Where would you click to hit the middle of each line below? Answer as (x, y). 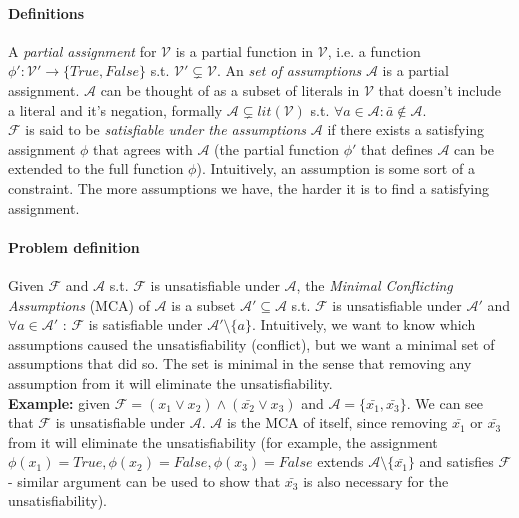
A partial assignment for (82, 50)
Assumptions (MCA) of (79, 304)
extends (340, 461)
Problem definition (74, 246)
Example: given (59, 402)
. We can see (445, 402)
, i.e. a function (374, 50)
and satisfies (456, 461)
